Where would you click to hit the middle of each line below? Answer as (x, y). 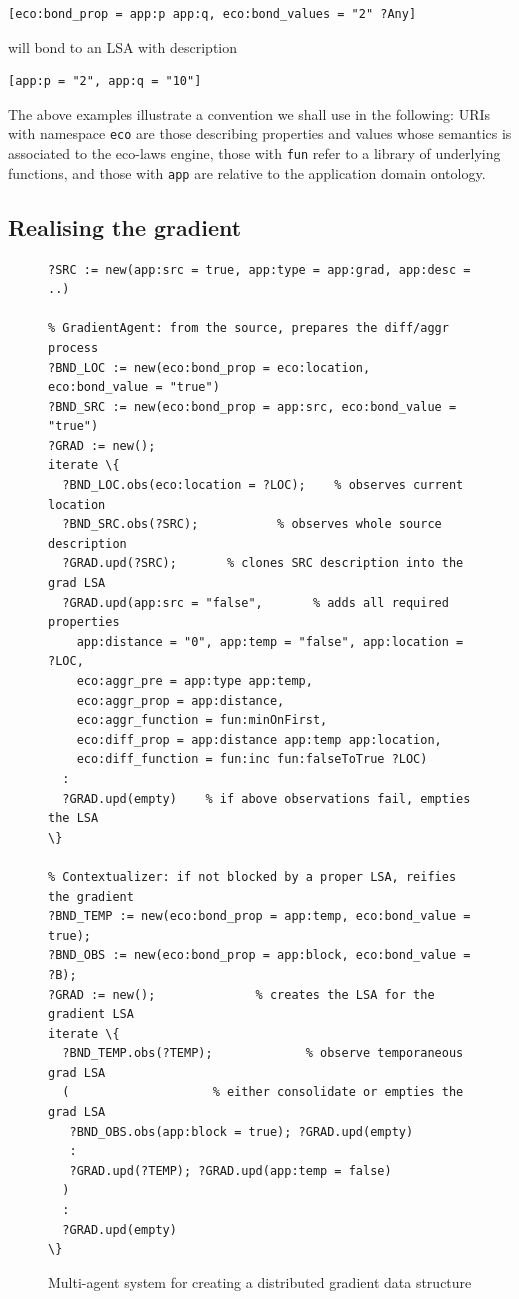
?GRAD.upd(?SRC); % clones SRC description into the (263, 563)
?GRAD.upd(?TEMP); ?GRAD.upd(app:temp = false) (230, 1170)
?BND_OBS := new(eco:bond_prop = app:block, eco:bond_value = (259, 955)
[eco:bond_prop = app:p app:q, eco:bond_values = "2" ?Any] (212, 14)
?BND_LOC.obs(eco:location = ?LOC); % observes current (263, 485)
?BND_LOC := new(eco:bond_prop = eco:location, (209, 367)
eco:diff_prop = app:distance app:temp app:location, (259, 739)
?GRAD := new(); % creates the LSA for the (241, 994)
